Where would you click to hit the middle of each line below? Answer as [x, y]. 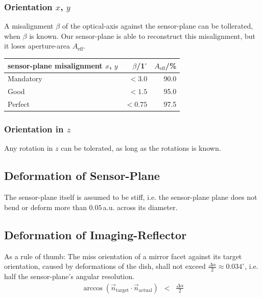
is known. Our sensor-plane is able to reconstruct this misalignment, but [142, 36]
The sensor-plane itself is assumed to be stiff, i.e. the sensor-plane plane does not [131, 197]
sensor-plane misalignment [55, 65]
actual [145, 291]
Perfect [19, 104]
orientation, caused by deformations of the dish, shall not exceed [105, 266]
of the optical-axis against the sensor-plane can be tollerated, [158, 26]
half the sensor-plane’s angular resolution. [69, 276]
